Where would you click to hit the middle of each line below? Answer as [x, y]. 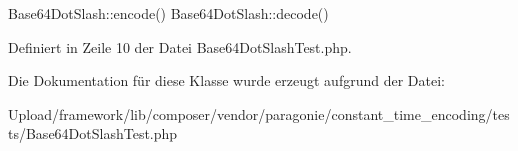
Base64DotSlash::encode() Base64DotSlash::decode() [168, 13]
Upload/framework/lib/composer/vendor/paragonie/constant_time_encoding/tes [259, 113]
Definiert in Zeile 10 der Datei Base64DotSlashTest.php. [180, 46]
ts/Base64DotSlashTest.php [93, 133]
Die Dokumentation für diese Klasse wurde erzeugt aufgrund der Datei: [226, 80]
